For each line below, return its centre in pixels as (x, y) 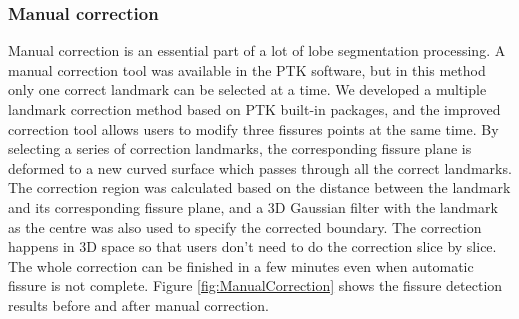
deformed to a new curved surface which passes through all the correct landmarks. (260, 167)
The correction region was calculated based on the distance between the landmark (259, 187)
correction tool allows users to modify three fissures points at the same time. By (253, 128)
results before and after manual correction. (138, 304)
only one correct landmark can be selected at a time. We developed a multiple (247, 89)
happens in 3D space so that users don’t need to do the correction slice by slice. (252, 246)
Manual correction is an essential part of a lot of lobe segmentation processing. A (257, 50)
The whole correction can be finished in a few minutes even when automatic (241, 265)
